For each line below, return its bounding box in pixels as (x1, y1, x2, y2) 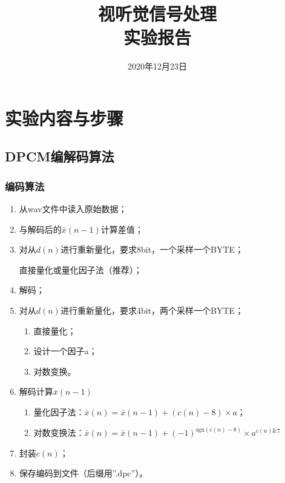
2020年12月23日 (128, 60, 187, 73)
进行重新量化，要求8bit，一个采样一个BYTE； (60, 243, 244, 256)
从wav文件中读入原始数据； (19, 203, 127, 215)
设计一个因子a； (33, 345, 97, 357)
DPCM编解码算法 (5, 147, 114, 166)
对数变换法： (33, 426, 85, 439)
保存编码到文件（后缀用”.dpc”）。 (19, 467, 148, 479)
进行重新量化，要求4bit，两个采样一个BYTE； (60, 304, 244, 317)
